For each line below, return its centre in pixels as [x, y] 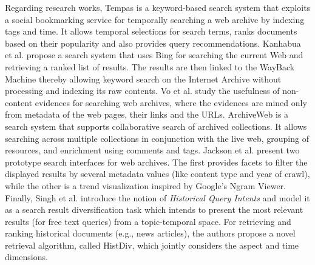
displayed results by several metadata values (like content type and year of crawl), [157, 174]
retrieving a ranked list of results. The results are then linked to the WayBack [150, 66]
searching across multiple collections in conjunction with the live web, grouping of [157, 138]
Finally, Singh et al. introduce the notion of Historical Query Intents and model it [157, 197]
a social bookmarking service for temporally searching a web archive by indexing [155, 19]
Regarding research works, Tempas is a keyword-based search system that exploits [158, 7]
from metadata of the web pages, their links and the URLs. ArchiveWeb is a [147, 114]
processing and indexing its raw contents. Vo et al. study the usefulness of [142, 91]
